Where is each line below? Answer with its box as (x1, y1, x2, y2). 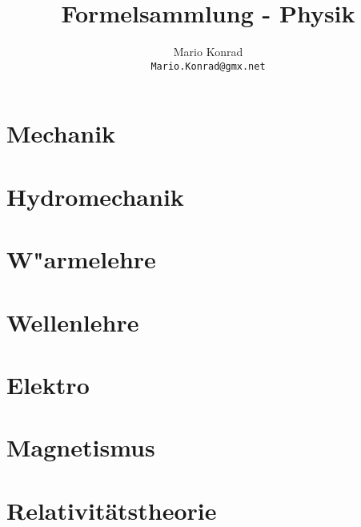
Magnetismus (6, 431, 155, 464)
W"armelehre (6, 243, 156, 276)
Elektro (6, 368, 90, 400)
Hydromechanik (6, 179, 184, 212)
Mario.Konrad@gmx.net (150, 60, 266, 72)
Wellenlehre (6, 305, 139, 338)
